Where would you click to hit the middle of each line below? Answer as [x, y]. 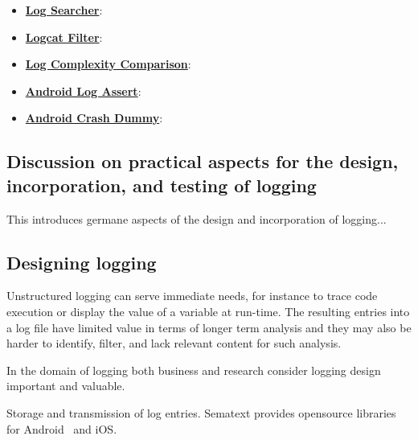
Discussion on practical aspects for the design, [203, 161]
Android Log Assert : [83, 90]
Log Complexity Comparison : [108, 64]
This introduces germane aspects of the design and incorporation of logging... [197, 218]
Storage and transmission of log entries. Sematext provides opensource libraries [201, 412]
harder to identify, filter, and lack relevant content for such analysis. [174, 343]
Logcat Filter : [64, 37]
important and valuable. [66, 386]
